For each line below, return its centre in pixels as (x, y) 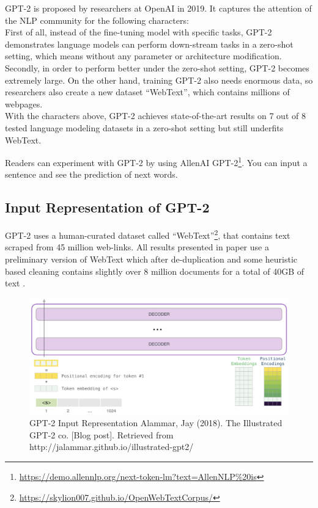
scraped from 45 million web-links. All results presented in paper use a (137, 247)
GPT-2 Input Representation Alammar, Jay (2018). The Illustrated (156, 423)
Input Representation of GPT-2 (107, 207)
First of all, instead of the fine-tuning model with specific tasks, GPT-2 (139, 32)
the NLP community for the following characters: (97, 20)
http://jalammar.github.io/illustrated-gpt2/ (112, 447)
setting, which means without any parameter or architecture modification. (143, 56)
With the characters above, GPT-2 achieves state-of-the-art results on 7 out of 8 (155, 116)
